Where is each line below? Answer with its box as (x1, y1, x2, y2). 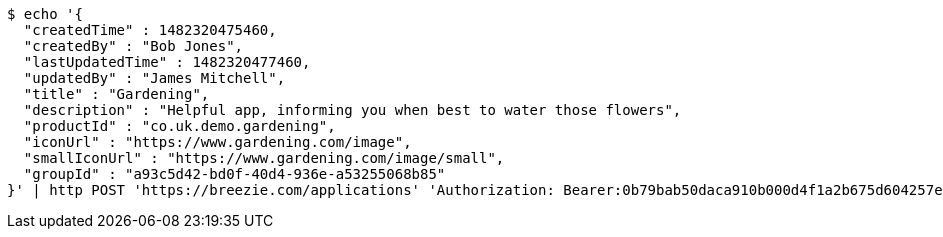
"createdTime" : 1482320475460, (23, 22, 277, 38)
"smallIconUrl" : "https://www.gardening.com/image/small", (23, 150, 505, 166)
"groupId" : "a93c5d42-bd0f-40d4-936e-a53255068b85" (23, 166, 446, 182)
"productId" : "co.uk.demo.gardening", (23, 118, 336, 134)
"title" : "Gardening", (23, 86, 210, 102)
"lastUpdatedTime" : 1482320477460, (23, 54, 311, 70)
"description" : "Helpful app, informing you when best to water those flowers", (23, 102, 682, 118)
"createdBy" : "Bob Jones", (23, 38, 244, 54)
